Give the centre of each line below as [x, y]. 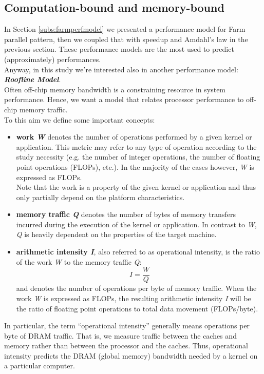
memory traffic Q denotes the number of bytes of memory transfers [126, 214]
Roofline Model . [33, 79]
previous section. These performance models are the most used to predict [119, 49]
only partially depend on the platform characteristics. [100, 197]
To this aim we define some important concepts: [80, 119]
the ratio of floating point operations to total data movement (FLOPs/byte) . [137, 308]
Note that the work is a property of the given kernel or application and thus [136, 187]
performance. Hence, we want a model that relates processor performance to [124, 99]
